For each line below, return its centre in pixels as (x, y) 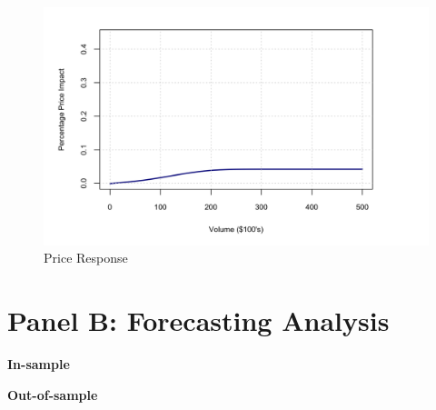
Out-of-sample (53, 394)
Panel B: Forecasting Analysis (198, 320)
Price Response (86, 258)
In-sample (39, 364)
